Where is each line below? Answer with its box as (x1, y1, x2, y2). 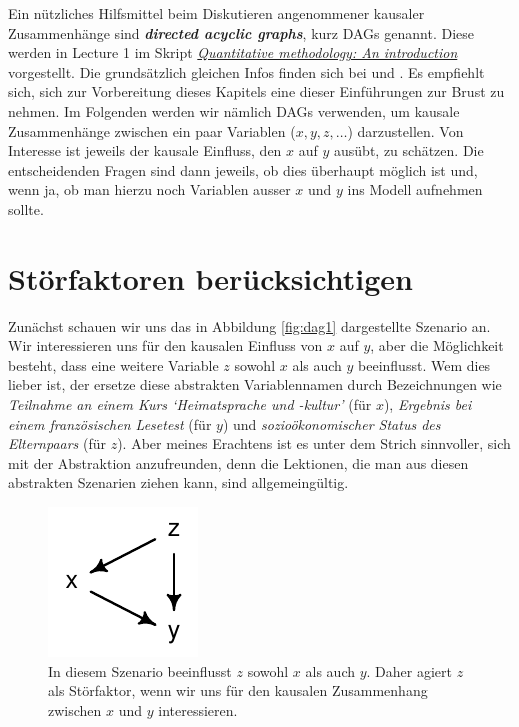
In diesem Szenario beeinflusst (48, 660, 232, 681)
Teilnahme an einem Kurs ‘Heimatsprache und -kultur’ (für (8, 394, 372, 415)
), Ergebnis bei (383, 394, 472, 415)
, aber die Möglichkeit (370, 335, 504, 356)
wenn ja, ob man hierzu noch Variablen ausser (8, 179, 291, 200)
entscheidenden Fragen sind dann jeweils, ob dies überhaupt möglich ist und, (8, 159, 478, 180)
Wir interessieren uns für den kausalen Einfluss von (8, 335, 323, 356)
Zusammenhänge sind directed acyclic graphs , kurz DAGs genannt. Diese (8, 22, 474, 43)
